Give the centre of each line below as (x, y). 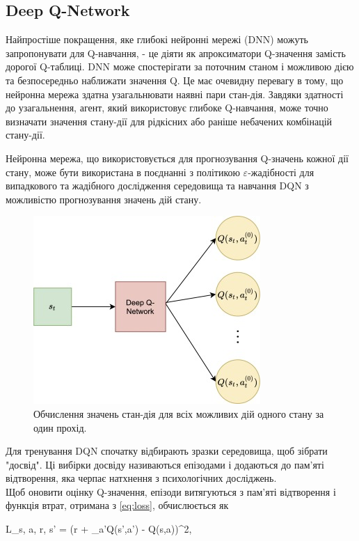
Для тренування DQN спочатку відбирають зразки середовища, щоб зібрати (167, 451)
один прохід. (60, 427)
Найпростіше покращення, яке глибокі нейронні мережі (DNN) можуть (157, 39)
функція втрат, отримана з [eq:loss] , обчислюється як (117, 505)
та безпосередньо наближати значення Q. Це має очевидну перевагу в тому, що (175, 80)
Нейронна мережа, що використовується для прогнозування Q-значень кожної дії (177, 158)
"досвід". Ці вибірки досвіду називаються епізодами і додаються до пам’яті (165, 464)
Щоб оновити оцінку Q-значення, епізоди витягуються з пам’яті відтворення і (171, 491)
